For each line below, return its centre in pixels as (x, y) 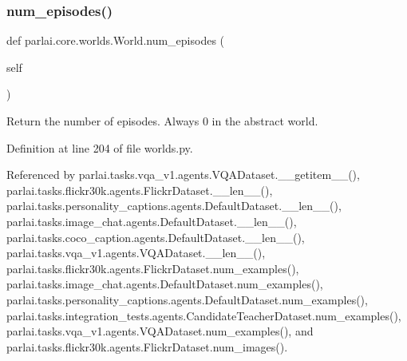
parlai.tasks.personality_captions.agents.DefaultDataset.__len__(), (174, 206)
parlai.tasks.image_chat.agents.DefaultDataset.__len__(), (152, 221)
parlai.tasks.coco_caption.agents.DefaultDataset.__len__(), (156, 237)
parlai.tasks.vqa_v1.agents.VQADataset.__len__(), (136, 253)
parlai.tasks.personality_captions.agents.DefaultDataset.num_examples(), (187, 299)
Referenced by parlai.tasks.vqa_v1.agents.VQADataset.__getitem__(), (183, 175)
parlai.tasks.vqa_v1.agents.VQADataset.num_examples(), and (160, 331)
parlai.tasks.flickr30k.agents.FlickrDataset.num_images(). (147, 346)
